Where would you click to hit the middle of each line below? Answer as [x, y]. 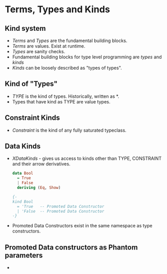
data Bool [23, 173]
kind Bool [23, 202]
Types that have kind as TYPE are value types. [61, 101]
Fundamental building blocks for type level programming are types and [87, 57]
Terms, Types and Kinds [58, 9]
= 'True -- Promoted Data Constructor [61, 206]
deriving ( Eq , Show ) [39, 188]
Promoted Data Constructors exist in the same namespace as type [82, 226]
